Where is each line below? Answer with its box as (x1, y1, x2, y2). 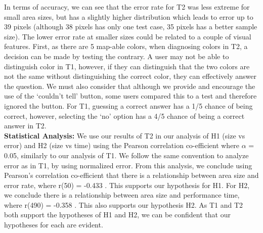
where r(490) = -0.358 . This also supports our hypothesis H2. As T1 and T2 (4, 199, 243, 210)
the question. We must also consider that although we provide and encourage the (4, 80, 255, 91)
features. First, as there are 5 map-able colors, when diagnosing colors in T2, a (4, 41, 248, 52)
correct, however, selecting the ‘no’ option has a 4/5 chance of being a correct (4, 110, 245, 121)
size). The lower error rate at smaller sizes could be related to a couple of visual (4, 31, 251, 41)
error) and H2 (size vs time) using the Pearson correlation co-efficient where (4, 140, 240, 151)
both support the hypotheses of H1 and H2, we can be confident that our (4, 209, 231, 220)
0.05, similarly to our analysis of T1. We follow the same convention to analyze (4, 150, 249, 160)
